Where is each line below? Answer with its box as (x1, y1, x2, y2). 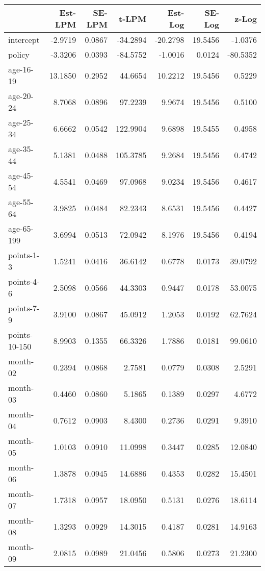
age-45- (8, 169, 34, 181)
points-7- (8, 302, 40, 314)
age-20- (8, 90, 34, 102)
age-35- (8, 143, 34, 155)
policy (8, 48, 30, 60)
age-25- (8, 116, 34, 128)
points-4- (8, 276, 40, 287)
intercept (8, 34, 40, 45)
